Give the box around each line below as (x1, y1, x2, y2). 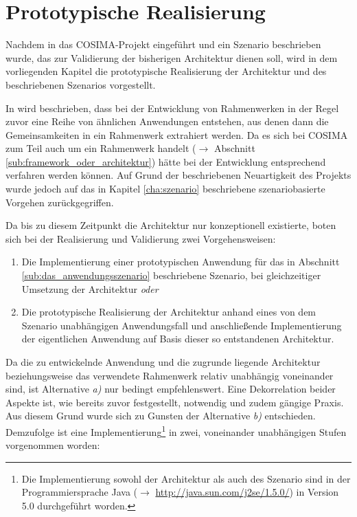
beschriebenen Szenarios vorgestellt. (5, 77, 156, 91)
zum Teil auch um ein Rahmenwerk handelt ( (5, 141, 196, 155)
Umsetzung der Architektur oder (21, 281, 159, 296)
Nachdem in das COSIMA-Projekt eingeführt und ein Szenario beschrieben (5, 37, 321, 52)
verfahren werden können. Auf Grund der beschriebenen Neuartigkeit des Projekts (5, 168, 352, 182)
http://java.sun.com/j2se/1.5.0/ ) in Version (155, 485, 339, 499)
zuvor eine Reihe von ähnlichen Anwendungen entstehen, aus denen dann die (5, 114, 329, 129)
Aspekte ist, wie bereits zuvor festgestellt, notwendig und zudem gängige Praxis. (5, 395, 344, 409)
